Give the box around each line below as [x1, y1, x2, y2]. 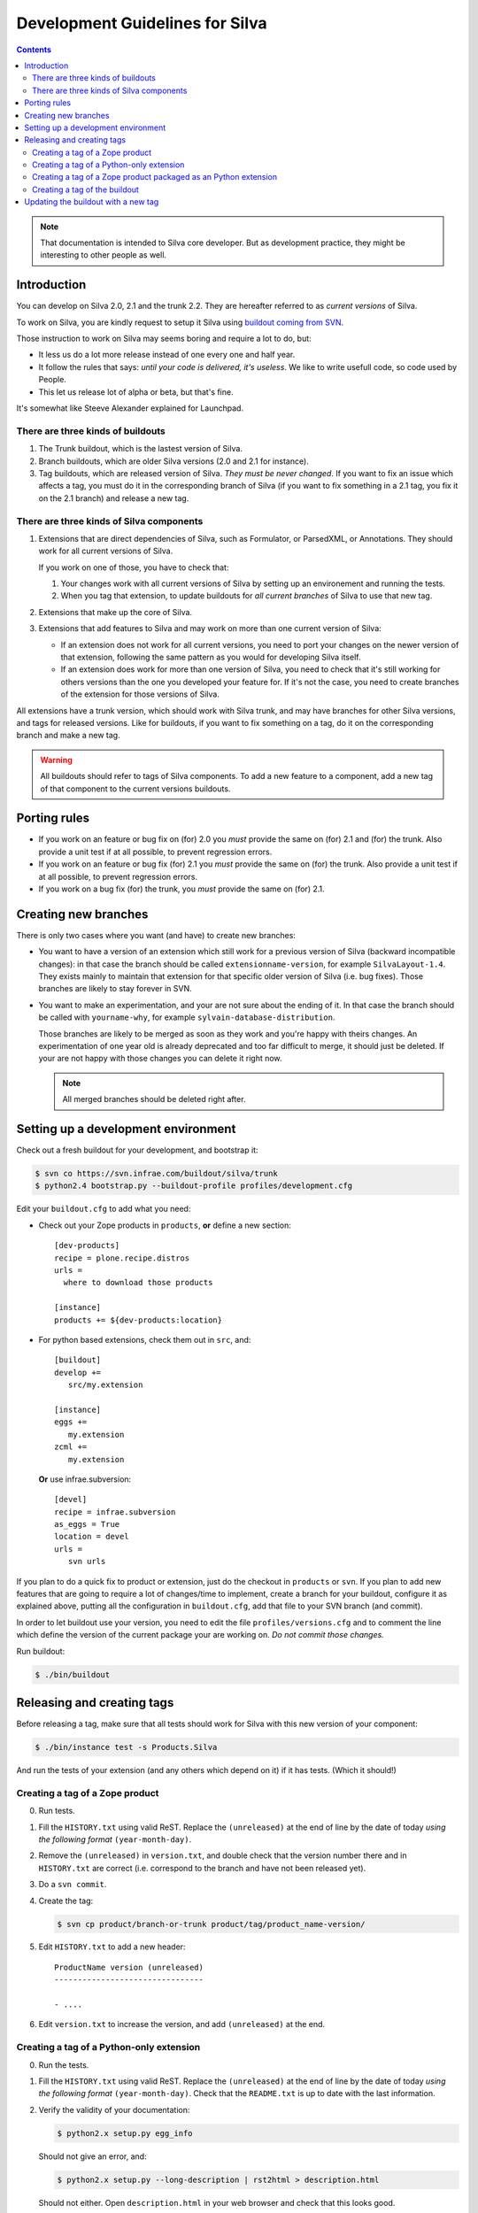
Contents [16, 44, 52, 55]
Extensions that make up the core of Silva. [38, 606, 193, 617]
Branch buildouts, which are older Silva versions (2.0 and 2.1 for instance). [38, 456, 309, 467]
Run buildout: [16, 1646, 66, 1656]
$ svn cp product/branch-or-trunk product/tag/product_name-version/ [57, 1919, 366, 1929]
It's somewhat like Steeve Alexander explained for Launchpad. [16, 403, 243, 413]
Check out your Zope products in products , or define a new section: [38, 1220, 291, 1230]
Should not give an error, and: [38, 2151, 147, 2162]
